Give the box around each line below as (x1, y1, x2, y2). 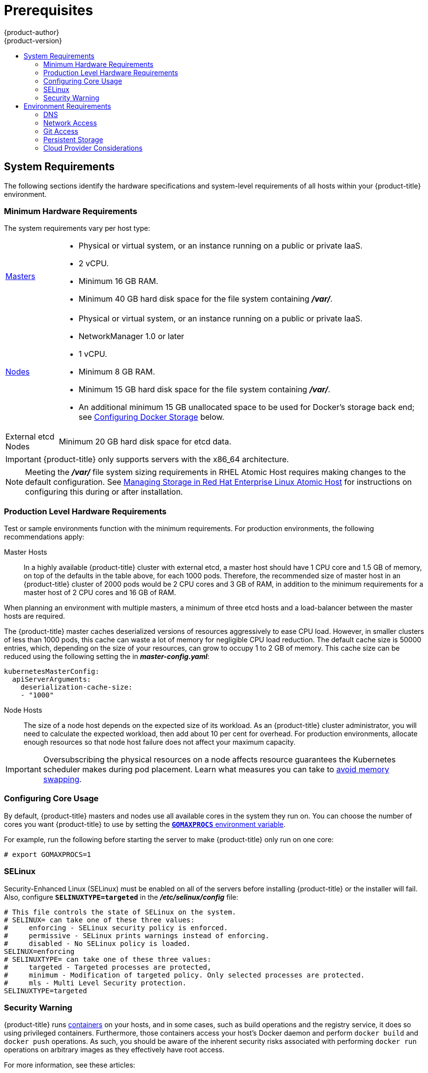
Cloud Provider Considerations (43, 143, 143, 152)
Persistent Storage (43, 135, 103, 144)
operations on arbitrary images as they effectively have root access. (4, 1045, 225, 1054)
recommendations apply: (4, 533, 85, 541)
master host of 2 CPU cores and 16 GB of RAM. (24, 588, 176, 597)
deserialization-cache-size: (20, 683, 133, 692)
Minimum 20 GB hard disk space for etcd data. (59, 437, 232, 447)
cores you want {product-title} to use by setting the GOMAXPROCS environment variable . (4, 820, 286, 828)
